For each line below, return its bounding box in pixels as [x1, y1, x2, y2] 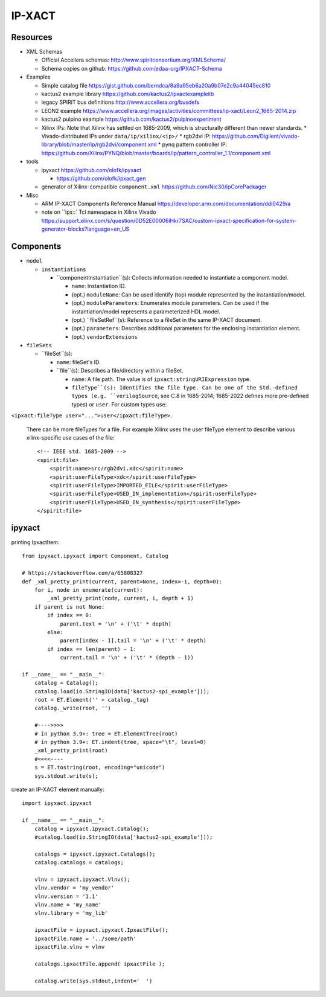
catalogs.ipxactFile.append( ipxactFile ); [34, 960, 165, 967]
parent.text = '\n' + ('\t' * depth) [60, 620, 172, 627]
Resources [11, 32, 53, 42]
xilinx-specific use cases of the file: [26, 434, 115, 441]
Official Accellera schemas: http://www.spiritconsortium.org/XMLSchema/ [41, 56, 226, 63]
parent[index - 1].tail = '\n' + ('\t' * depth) [60, 637, 206, 644]
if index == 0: [47, 612, 92, 619]
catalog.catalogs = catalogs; [34, 859, 124, 866]
